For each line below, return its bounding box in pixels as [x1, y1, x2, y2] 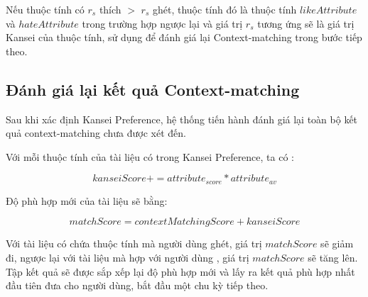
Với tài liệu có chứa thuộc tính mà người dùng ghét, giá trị [6, 236, 262, 251]
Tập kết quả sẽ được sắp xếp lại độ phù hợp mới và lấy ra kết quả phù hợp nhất [6, 264, 355, 279]
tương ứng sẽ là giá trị [257, 16, 355, 30]
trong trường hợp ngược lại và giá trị [82, 16, 243, 30]
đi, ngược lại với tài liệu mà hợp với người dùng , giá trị [6, 250, 249, 264]
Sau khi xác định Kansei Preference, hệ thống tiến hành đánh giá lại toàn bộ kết [6, 111, 358, 126]
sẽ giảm [320, 236, 354, 251]
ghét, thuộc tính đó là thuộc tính [152, 2, 297, 16]
